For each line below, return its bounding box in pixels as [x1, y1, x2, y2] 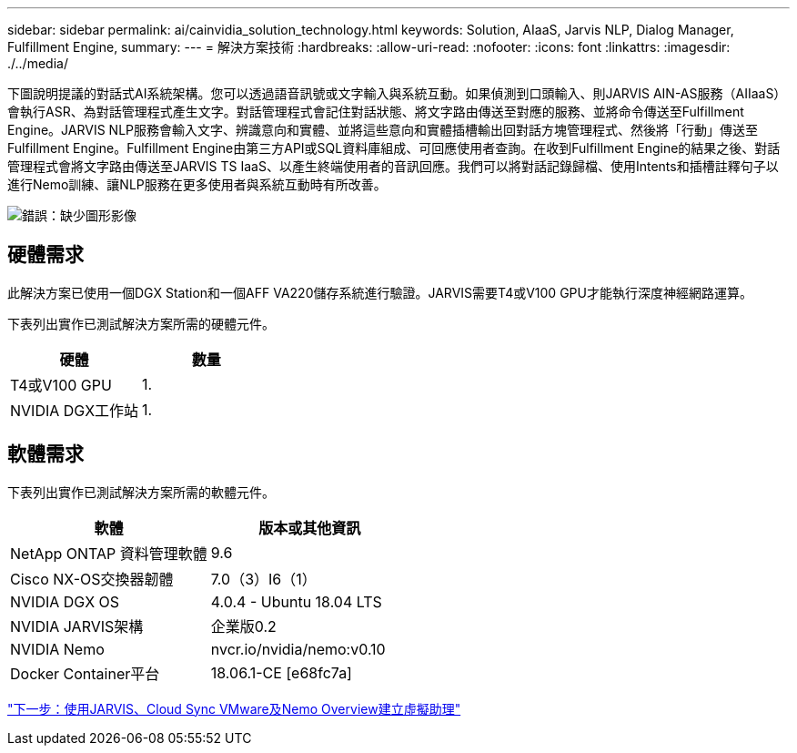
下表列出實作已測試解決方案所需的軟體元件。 [7, 483, 275, 500]
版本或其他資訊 [258, 518, 361, 537]
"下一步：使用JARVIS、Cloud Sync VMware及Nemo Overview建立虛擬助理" [7, 700, 461, 717]
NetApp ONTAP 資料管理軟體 [10, 544, 207, 563]
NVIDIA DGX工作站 [10, 401, 139, 420]
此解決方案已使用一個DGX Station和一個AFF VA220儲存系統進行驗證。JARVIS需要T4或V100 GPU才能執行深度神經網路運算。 [7, 284, 752, 300]
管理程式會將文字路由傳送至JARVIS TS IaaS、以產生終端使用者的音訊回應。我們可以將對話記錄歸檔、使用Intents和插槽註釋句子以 [7, 158, 779, 174]
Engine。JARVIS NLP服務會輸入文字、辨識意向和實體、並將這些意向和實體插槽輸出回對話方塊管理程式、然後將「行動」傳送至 [7, 122, 758, 137]
